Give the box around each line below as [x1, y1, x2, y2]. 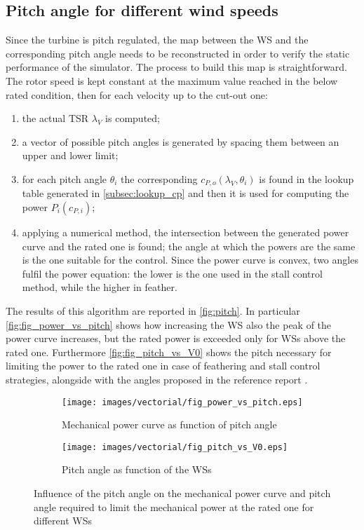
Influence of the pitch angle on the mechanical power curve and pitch [34, 486, 331, 501]
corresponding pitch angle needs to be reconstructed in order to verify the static [6, 46, 350, 60]
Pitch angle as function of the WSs [62, 462, 212, 477]
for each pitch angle [22, 171, 107, 186]
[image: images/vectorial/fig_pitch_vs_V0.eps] [62, 442, 288, 452]
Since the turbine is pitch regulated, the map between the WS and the [6, 32, 309, 47]
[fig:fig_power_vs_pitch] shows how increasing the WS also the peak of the [6, 317, 332, 332]
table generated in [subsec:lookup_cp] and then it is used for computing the [22, 186, 349, 201]
